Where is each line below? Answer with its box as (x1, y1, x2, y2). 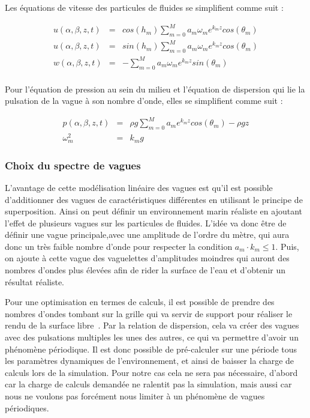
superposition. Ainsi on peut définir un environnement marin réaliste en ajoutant (5, 205, 303, 217)
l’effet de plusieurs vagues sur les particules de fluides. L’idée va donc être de (5, 216, 287, 229)
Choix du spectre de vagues (5, 157, 141, 172)
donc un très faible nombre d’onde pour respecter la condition (5, 240, 233, 252)
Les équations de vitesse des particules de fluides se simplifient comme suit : (5, 1, 284, 13)
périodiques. (5, 401, 49, 414)
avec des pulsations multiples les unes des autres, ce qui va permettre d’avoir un (5, 331, 299, 344)
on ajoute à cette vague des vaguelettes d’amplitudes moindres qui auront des (5, 252, 290, 264)
